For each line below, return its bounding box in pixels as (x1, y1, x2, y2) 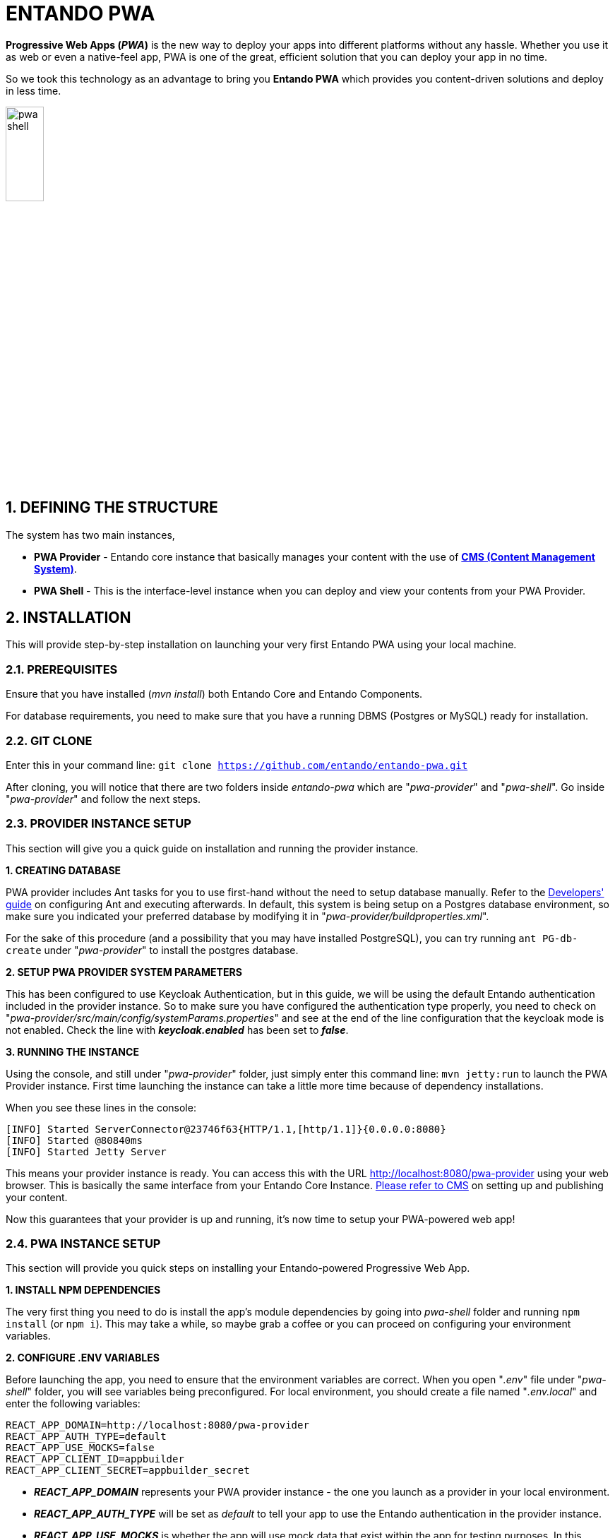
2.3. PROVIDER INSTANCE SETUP (6, 816, 191, 831)
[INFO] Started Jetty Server (6, 1145, 167, 1157)
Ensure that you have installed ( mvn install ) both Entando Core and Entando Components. (6, 688, 423, 701)
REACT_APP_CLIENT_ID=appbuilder (6, 1453, 184, 1465)
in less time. (6, 84, 61, 97)
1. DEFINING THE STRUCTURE (6, 499, 218, 517)
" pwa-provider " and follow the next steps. (6, 792, 201, 805)
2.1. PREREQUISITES (6, 662, 118, 676)
